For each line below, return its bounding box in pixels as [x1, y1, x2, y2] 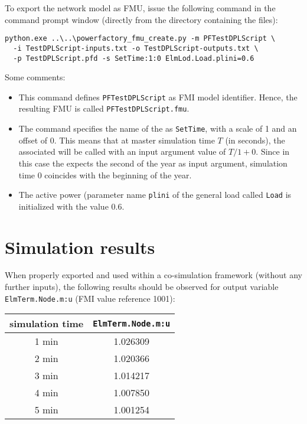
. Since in [256, 145, 290, 158]
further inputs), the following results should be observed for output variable [5, 281, 279, 293]
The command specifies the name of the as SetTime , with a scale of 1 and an [18, 122, 297, 135]
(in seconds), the [225, 133, 285, 146]
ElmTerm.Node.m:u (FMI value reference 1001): [5, 292, 175, 304]
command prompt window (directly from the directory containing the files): [5, 13, 278, 25]
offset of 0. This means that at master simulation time [18, 133, 215, 146]
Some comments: [5, 71, 66, 83]
